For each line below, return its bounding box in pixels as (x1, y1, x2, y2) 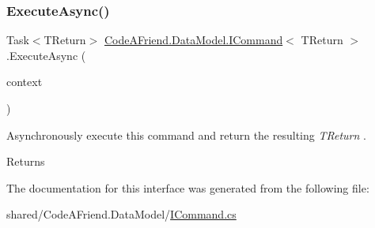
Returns (6, 153, 45, 170)
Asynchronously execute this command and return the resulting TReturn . (6, 126, 366, 143)
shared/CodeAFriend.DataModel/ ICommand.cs (6, 206, 237, 222)
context (6, 73, 43, 90)
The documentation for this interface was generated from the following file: (6, 179, 369, 196)
